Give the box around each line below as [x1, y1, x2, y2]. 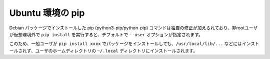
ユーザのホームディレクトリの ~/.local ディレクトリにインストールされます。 [35, 48, 197, 54]
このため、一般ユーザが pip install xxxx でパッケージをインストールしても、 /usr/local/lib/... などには [9, 41, 242, 47]
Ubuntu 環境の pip [9, 7, 85, 18]
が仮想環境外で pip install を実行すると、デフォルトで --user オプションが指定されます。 [9, 31, 203, 37]
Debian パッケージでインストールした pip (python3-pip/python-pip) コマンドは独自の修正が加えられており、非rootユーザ [9, 25, 258, 31]
